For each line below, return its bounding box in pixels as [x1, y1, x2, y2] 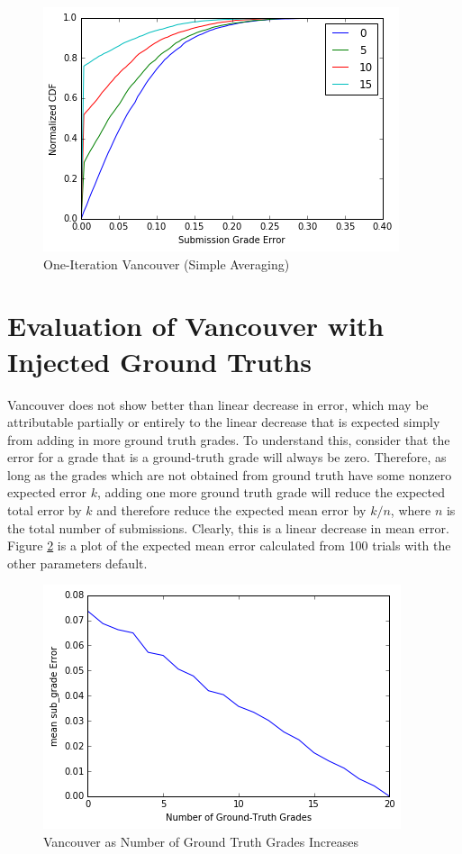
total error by [7, 501, 82, 520]
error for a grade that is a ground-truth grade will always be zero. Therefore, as [7, 448, 447, 467]
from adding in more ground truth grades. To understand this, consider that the [7, 430, 450, 449]
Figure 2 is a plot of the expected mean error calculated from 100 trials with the [7, 536, 451, 555]
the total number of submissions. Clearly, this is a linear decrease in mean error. [7, 518, 449, 537]
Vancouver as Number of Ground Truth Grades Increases [43, 832, 358, 851]
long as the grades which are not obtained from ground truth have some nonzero [7, 465, 452, 484]
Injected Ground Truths [7, 342, 312, 379]
